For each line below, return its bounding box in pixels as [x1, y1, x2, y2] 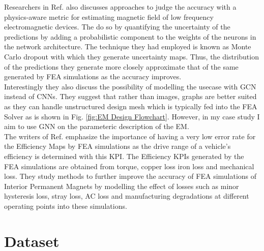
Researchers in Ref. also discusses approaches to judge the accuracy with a [4, 2, 237, 12]
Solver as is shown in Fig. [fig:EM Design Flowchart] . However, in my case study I [4, 111, 260, 121]
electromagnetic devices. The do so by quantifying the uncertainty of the [4, 21, 230, 32]
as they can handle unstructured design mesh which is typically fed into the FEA [4, 101, 257, 111]
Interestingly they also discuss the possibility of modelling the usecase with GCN [4, 81, 256, 91]
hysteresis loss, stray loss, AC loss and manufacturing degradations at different [4, 191, 249, 201]
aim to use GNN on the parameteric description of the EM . [4, 121, 189, 132]
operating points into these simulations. [4, 200, 127, 211]
